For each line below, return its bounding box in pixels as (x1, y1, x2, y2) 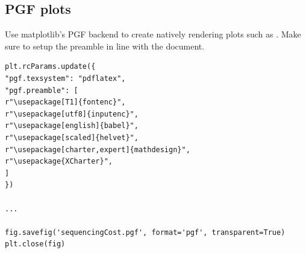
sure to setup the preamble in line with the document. (5, 39, 205, 52)
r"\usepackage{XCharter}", (5, 157, 113, 166)
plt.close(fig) (5, 240, 66, 249)
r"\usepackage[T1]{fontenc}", (5, 98, 126, 107)
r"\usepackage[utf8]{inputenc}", (5, 109, 139, 118)
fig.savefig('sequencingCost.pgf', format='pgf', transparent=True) (5, 228, 286, 237)
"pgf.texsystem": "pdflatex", (5, 74, 126, 83)
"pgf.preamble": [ (5, 86, 78, 95)
